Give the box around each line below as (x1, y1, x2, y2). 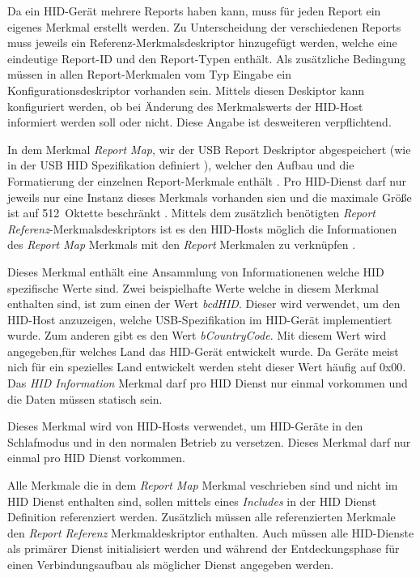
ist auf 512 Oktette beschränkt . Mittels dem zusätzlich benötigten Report (7, 204, 375, 221)
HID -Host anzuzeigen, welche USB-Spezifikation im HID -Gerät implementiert (7, 310, 392, 328)
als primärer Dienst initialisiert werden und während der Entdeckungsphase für (7, 540, 400, 557)
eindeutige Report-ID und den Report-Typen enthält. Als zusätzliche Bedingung (7, 49, 406, 66)
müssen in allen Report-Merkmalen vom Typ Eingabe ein (7, 66, 292, 83)
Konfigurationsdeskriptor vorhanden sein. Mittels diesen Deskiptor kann (7, 81, 365, 98)
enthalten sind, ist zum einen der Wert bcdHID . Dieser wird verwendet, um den (7, 295, 401, 312)
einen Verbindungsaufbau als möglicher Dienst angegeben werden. (7, 556, 334, 572)
